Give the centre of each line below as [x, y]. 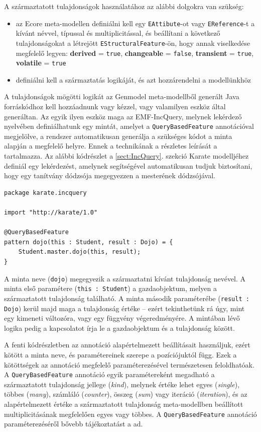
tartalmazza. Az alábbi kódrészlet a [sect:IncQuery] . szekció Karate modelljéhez [126, 156]
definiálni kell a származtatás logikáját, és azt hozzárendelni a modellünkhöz [133, 79]
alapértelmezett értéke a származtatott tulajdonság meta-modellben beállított [124, 404]
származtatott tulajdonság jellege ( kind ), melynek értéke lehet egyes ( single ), [122, 384]
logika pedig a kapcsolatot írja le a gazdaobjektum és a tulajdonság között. [119, 328]
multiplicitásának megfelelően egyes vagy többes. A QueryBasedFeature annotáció [130, 414]
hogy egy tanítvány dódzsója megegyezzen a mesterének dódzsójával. [110, 175]
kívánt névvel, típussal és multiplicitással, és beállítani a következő [118, 33]
